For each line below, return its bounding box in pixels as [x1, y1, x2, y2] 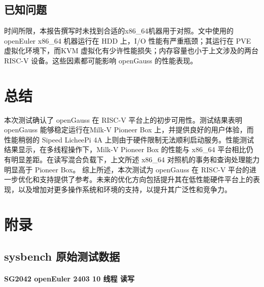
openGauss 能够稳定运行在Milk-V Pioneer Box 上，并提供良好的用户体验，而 [4, 124, 254, 135]
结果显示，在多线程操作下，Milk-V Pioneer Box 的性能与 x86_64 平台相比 [4, 144, 246, 155]
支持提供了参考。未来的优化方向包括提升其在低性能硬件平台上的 [39, 174, 253, 185]
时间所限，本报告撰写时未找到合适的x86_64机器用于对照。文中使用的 [4, 25, 234, 36]
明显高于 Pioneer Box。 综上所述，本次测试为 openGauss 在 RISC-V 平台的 [4, 164, 250, 174]
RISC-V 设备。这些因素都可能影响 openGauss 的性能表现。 [4, 55, 197, 65]
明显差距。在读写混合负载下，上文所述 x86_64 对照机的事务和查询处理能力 [11, 154, 260, 165]
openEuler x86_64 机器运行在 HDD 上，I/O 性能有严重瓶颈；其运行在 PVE [4, 35, 251, 46]
